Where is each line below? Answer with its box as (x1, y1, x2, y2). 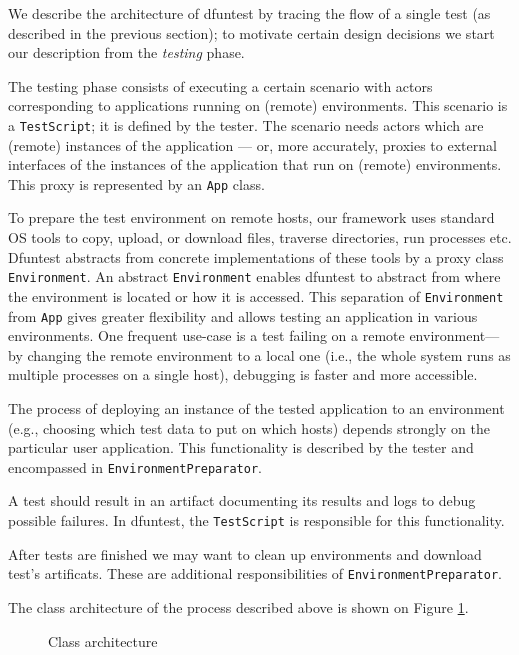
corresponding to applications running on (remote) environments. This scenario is (8, 95, 508, 116)
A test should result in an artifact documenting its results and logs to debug (8, 490, 476, 511)
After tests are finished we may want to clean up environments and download (8, 543, 482, 564)
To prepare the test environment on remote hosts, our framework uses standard (8, 207, 495, 228)
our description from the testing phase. (8, 42, 245, 63)
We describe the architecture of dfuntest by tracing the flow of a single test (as (8, 3, 491, 23)
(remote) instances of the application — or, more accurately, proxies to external (8, 134, 497, 155)
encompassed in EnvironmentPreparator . (8, 456, 262, 477)
